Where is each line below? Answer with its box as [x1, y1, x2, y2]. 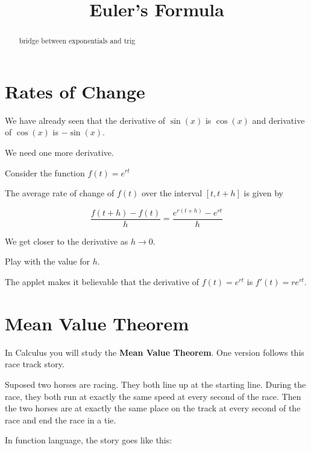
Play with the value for [5, 255, 90, 268]
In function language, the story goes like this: [5, 434, 172, 446]
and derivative [252, 114, 305, 126]
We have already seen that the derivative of [5, 114, 166, 126]
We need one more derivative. [5, 146, 114, 158]
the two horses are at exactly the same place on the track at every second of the [5, 402, 301, 414]
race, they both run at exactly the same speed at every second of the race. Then [5, 390, 301, 402]
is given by [243, 187, 283, 199]
